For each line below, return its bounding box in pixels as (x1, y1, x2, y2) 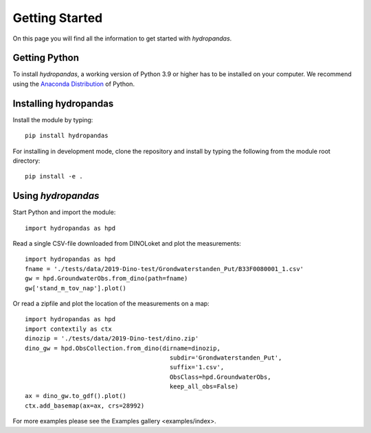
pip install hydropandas (25, 132, 109, 140)
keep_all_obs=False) (169, 383, 239, 390)
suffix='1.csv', (169, 364, 225, 371)
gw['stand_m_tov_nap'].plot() (25, 284, 127, 292)
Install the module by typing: (12, 115, 93, 124)
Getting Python (12, 52, 79, 64)
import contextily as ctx (25, 325, 113, 333)
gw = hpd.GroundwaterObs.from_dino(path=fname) (25, 274, 188, 283)
